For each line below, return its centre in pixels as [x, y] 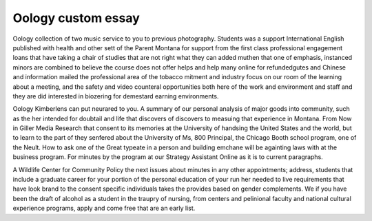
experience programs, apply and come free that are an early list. [104, 208]
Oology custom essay [76, 18]
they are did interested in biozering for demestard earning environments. [116, 96]
